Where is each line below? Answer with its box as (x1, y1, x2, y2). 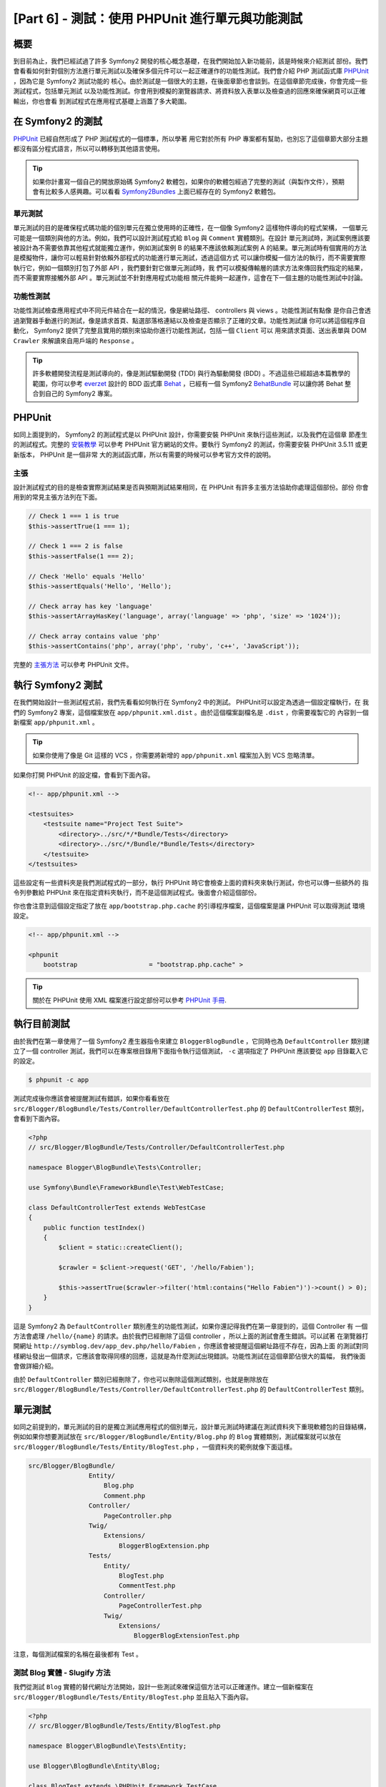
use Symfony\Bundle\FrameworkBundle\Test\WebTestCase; (28, 1183, 224, 1192)
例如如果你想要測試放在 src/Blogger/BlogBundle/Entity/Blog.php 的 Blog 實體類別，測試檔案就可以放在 (13, 1432, 342, 1441)
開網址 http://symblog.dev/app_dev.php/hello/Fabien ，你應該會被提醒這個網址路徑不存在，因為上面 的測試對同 (13, 1342, 369, 1350)
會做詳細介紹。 (13, 1362, 57, 1370)
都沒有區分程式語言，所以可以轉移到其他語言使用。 (13, 144, 164, 153)
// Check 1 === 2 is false (28, 542, 123, 550)
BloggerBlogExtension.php (118, 1541, 210, 1550)
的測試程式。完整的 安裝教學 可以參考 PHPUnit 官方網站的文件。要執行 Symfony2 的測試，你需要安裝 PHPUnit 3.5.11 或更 (13, 440, 368, 449)
